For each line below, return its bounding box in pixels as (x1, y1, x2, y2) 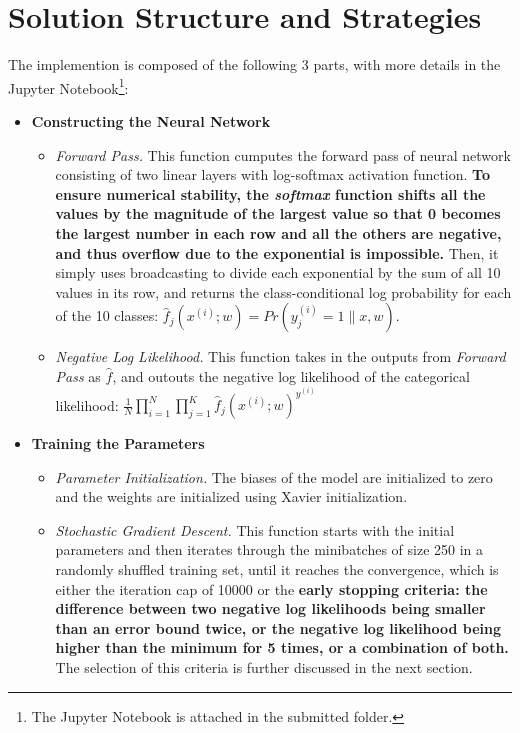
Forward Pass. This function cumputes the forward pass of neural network (55, 144, 511, 165)
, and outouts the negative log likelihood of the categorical (112, 365, 470, 386)
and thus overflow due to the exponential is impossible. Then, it (55, 242, 499, 263)
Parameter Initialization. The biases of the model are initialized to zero (55, 466, 493, 487)
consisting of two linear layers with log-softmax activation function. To (55, 164, 490, 185)
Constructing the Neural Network (31, 110, 271, 131)
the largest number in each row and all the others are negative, (55, 222, 502, 243)
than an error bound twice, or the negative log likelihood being (55, 617, 502, 638)
